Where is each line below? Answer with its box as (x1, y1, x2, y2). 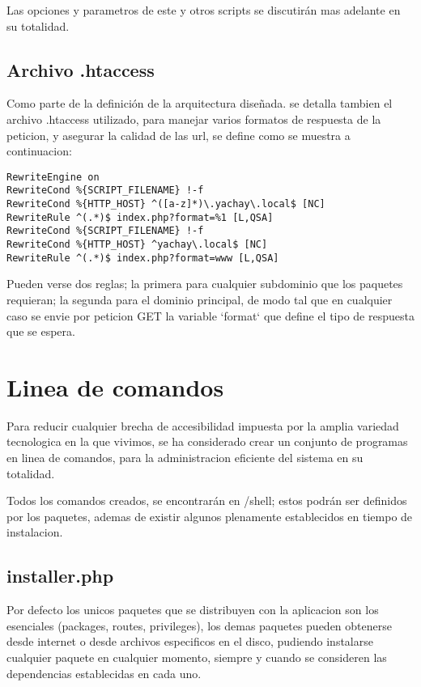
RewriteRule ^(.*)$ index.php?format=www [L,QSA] (6, 252, 279, 264)
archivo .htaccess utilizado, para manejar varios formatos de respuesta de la (6, 110, 381, 127)
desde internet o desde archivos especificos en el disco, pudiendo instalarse (6, 633, 373, 650)
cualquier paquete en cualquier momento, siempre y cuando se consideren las (6, 649, 387, 665)
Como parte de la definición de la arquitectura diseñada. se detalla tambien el (6, 95, 393, 112)
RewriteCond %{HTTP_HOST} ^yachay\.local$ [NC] (6, 239, 268, 251)
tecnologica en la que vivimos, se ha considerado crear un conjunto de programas (6, 433, 408, 450)
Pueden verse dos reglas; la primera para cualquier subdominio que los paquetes (6, 275, 403, 292)
